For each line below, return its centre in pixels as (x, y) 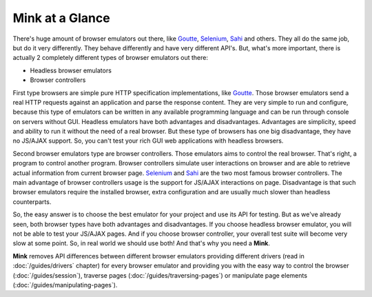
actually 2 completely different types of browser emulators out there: (110, 58)
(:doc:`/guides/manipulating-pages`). (65, 285)
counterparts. (32, 202)
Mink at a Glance (61, 18)
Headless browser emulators (71, 70)
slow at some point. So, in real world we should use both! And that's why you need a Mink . (142, 243)
